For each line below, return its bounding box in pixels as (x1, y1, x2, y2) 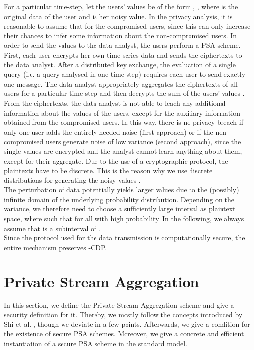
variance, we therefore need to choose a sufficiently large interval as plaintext (4, 204, 236, 214)
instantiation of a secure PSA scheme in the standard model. (4, 338, 187, 348)
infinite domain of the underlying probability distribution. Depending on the (4, 194, 234, 204)
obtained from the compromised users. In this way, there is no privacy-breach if (4, 117, 243, 127)
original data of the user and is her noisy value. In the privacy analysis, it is (4, 11, 233, 21)
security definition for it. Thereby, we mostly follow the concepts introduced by (4, 309, 243, 320)
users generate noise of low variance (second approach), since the (45, 136, 241, 146)
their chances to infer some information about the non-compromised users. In (4, 30, 237, 40)
